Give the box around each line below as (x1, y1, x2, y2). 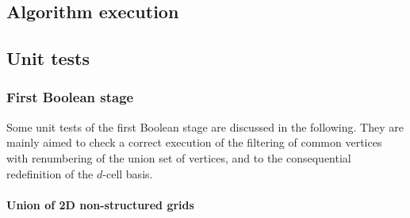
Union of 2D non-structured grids (6, 196, 194, 212)
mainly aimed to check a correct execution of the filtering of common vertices (6, 134, 382, 151)
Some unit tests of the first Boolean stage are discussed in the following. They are (6, 118, 404, 135)
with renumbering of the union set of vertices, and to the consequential (6, 149, 351, 166)
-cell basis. (102, 165, 153, 182)
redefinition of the (6, 165, 94, 182)
